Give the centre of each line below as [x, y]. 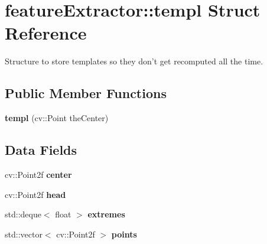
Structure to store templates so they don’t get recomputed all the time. [134, 61]
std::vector [24, 234]
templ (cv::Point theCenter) [57, 118]
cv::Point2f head [35, 194]
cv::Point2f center [38, 174]
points [124, 234]
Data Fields [41, 150]
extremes [106, 214]
